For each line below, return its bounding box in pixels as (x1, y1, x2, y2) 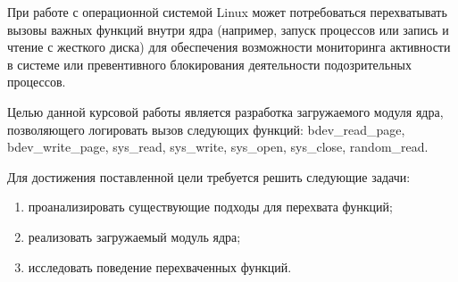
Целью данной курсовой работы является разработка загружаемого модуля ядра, (7, 102, 444, 120)
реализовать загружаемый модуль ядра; (28, 227, 241, 245)
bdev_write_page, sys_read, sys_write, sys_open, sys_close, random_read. (7, 137, 429, 156)
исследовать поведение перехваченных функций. (28, 257, 292, 276)
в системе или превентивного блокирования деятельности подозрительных (7, 54, 412, 73)
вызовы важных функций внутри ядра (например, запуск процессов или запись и (7, 20, 449, 38)
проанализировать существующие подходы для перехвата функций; (28, 197, 393, 216)
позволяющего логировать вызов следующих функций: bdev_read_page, (7, 120, 405, 138)
